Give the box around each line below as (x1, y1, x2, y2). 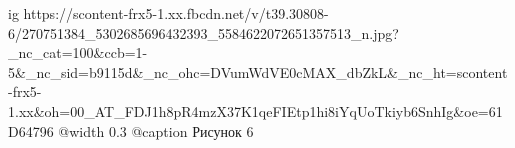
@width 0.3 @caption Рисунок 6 (58, 120, 254, 141)
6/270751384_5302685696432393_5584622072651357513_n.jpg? (8, 22, 399, 43)
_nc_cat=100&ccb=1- (8, 42, 148, 63)
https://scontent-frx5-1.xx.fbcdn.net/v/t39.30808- (23, 3, 329, 23)
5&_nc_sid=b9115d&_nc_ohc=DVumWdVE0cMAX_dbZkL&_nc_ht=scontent (8, 61, 508, 82)
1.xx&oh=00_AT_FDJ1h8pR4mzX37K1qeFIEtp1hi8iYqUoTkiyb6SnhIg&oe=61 (8, 100, 503, 121)
